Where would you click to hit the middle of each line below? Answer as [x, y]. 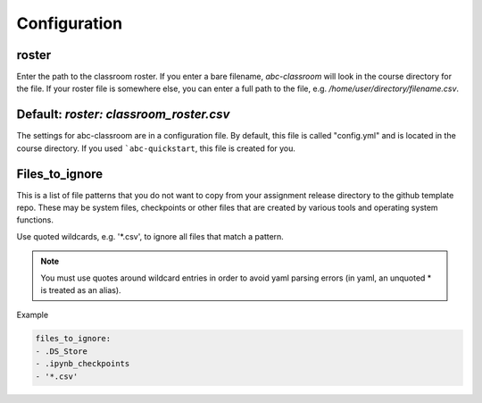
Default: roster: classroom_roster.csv [123, 115]
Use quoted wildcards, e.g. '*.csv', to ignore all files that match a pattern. [150, 236]
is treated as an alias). [81, 290]
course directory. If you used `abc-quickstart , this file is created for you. [156, 148]
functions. [35, 220]
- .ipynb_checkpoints [83, 364]
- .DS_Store [62, 351]
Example [33, 315]
